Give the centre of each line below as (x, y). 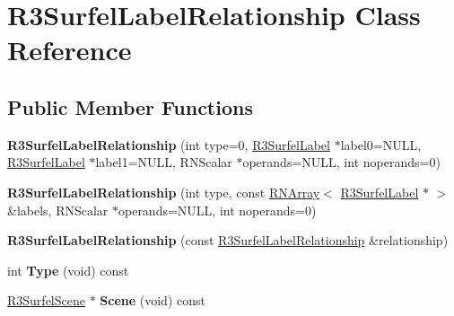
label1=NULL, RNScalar (164, 162)
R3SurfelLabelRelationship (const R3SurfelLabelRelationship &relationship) (228, 240)
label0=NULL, (381, 144)
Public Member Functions (130, 106)
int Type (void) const (68, 270)
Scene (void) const (153, 300)
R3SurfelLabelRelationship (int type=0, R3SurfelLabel (169, 144)
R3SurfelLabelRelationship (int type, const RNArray (164, 192)
